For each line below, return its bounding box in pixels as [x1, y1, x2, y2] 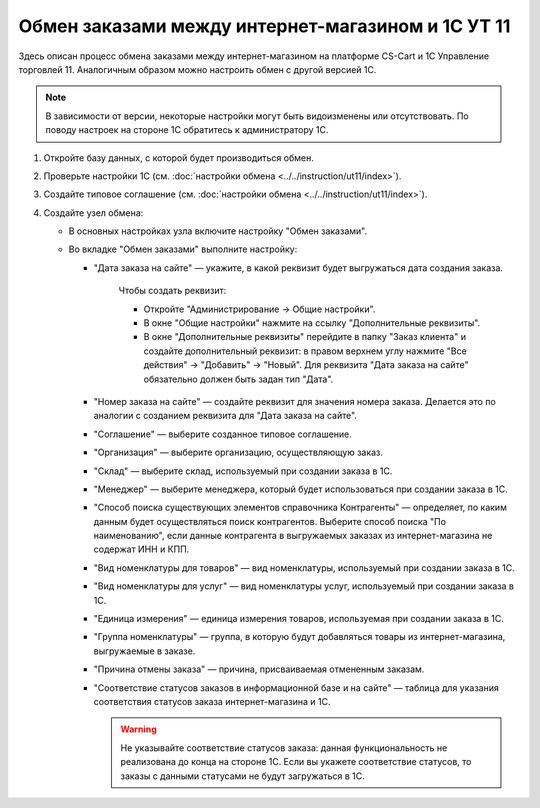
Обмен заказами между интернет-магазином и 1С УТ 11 [18, 15, 511, 37]
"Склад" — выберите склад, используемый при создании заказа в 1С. [93, 465, 393, 477]
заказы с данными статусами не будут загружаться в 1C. [120, 770, 365, 782]
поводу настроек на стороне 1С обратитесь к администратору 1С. [45, 124, 329, 136]
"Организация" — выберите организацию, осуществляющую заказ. [93, 446, 384, 459]
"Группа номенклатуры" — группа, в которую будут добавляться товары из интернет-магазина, [93, 631, 506, 643]
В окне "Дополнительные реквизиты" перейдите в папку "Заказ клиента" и [143, 331, 467, 343]
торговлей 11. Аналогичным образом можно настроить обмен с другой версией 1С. [18, 63, 377, 75]
